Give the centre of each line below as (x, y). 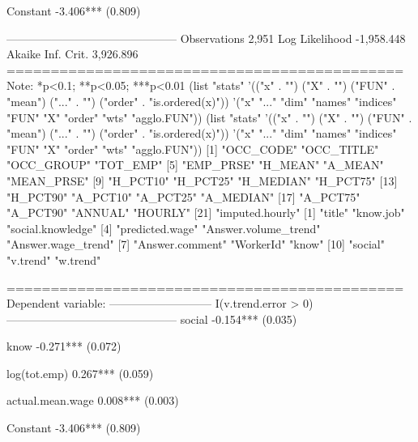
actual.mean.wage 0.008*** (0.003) (93, 400)
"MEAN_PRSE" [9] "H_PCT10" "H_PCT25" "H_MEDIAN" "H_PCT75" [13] (202, 180)
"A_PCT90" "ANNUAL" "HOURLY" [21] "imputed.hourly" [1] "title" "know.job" (206, 212)
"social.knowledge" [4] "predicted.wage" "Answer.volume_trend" (164, 228)
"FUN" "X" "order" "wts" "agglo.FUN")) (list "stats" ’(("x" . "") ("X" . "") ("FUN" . (209, 117)
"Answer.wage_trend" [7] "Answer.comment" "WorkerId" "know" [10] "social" (196, 244)
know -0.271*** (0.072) (64, 346)
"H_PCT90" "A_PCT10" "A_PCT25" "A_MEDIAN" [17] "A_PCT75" (183, 196)
